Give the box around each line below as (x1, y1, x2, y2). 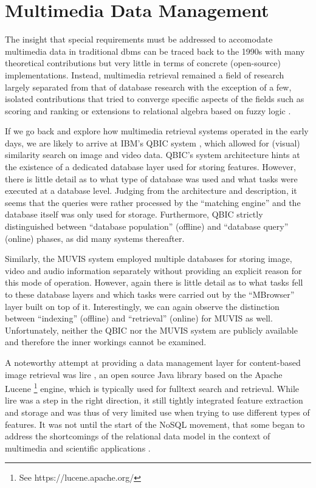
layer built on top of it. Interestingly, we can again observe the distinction (5, 300, 280, 312)
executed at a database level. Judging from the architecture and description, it (5, 184, 297, 197)
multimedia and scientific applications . (5, 441, 151, 454)
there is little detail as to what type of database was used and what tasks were (5, 172, 298, 185)
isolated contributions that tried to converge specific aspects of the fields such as (5, 92, 304, 105)
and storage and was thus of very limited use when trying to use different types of (5, 406, 310, 418)
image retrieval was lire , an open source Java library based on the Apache (5, 368, 283, 380)
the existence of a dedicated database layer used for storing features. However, (5, 160, 296, 173)
